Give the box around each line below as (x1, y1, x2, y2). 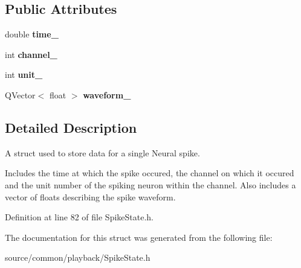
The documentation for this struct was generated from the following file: (5, 231, 273, 243)
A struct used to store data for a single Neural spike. (5, 146, 200, 159)
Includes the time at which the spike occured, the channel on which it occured (5, 167, 294, 179)
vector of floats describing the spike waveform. (5, 190, 176, 203)
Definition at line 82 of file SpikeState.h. (5, 211, 154, 223)
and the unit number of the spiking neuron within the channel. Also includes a (5, 178, 296, 191)
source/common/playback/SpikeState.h (5, 251, 150, 264)
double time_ (5, 28, 59, 40)
